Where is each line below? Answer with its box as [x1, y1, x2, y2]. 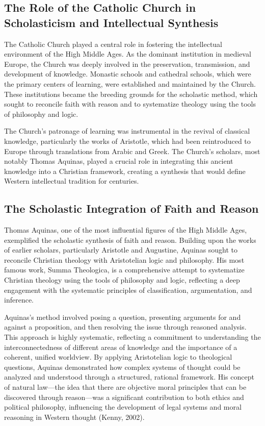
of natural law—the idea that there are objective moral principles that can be [4, 382, 247, 392]
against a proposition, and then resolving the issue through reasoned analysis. [4, 321, 247, 332]
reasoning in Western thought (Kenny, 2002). [4, 411, 145, 422]
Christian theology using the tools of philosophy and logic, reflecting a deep [4, 274, 240, 285]
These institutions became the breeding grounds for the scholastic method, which [4, 88, 258, 99]
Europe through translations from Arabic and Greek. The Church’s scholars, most [4, 145, 260, 156]
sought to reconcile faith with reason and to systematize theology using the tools [4, 98, 256, 109]
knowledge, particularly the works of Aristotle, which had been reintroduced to [4, 135, 251, 146]
